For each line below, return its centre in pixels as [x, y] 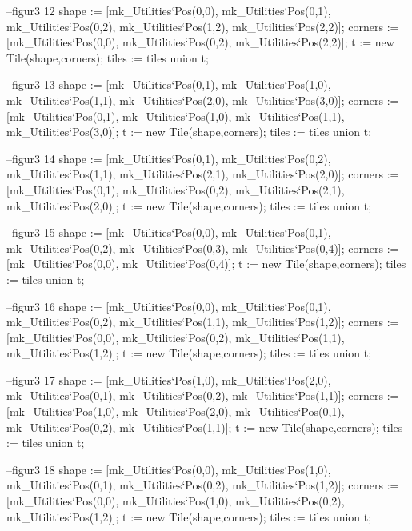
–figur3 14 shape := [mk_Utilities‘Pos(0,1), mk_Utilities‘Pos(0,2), [169, 158]
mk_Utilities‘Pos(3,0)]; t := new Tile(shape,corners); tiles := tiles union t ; [189, 132]
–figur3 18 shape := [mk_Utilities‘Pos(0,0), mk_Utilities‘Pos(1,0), [169, 469]
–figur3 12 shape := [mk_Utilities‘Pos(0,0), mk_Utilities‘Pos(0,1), [169, 10]
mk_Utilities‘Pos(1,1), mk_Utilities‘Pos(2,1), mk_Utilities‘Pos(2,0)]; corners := [203, 174]
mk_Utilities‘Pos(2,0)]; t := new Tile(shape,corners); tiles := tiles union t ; [189, 205]
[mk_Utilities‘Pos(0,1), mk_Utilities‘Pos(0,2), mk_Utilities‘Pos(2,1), [176, 189]
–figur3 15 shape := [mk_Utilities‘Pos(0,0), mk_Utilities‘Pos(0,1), [169, 232]
